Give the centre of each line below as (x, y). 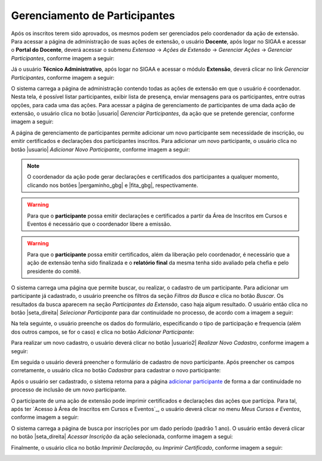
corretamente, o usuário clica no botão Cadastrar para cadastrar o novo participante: (116, 370)
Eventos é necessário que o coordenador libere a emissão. (99, 224)
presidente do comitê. (54, 271)
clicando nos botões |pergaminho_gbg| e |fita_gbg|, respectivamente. (113, 185)
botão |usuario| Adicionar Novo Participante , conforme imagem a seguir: (100, 149)
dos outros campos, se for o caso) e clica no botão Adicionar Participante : (103, 332)
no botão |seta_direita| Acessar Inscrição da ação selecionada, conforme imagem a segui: (122, 437)
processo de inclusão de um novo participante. (69, 390)
